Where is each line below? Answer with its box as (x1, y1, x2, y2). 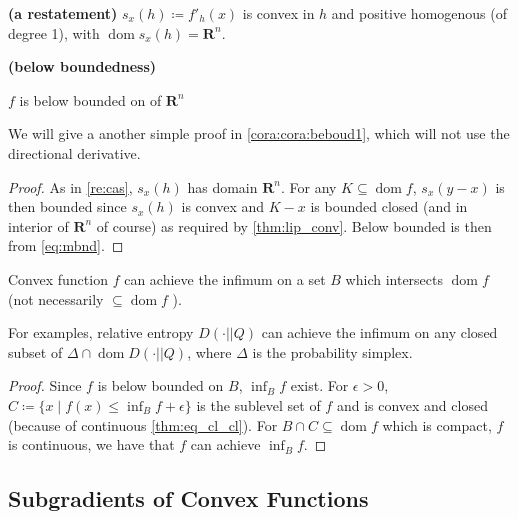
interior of (8, 215, 69, 236)
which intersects (345, 268, 444, 289)
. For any (280, 176, 337, 197)
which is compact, (382, 414, 492, 435)
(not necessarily (8, 288, 104, 309)
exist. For (290, 375, 349, 396)
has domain (187, 176, 258, 197)
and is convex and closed (336, 394, 488, 415)
